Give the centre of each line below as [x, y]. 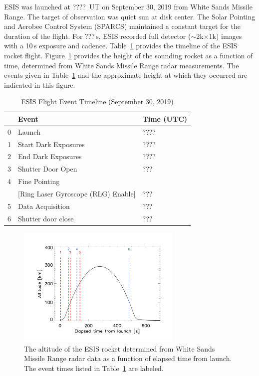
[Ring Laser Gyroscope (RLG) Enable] [77, 193]
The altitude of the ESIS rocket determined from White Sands [120, 348]
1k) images [225, 36]
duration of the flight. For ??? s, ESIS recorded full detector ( [98, 36]
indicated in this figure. [40, 85]
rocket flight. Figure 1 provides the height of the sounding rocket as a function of [129, 55]
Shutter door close [46, 218]
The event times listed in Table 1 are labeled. [94, 368]
